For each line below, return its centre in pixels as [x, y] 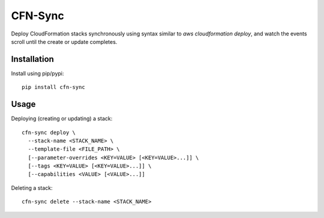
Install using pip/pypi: [37, 73]
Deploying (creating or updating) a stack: [62, 119]
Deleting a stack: [32, 188]
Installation [32, 59]
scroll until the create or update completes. [64, 41]
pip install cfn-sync [53, 87]
